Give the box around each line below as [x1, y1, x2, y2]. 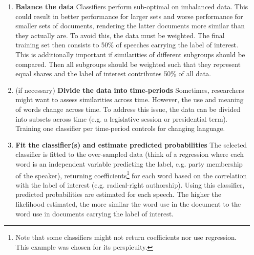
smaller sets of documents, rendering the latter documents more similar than [15, 21, 245, 31]
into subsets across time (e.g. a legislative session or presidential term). [15, 113, 228, 124]
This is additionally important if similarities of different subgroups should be [15, 49, 245, 59]
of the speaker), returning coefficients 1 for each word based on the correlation [15, 169, 247, 180]
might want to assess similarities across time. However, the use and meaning [15, 94, 244, 105]
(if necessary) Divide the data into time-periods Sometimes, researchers [15, 85, 244, 95]
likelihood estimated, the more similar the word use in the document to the [15, 198, 241, 209]
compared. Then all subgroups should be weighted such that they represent [15, 59, 241, 69]
